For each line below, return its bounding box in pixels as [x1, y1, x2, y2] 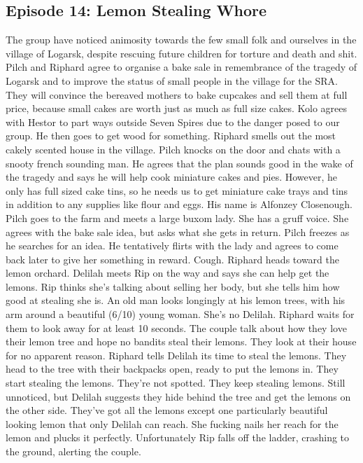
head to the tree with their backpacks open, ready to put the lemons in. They [6, 361, 339, 376]
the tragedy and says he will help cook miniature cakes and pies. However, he [6, 170, 338, 184]
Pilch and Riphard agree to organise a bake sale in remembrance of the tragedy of [6, 60, 357, 74]
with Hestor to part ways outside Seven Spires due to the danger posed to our [6, 114, 340, 129]
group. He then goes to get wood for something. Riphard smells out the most [6, 128, 336, 143]
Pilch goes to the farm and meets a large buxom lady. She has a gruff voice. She [6, 210, 349, 225]
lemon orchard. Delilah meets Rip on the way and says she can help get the [6, 265, 329, 280]
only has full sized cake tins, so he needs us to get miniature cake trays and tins [6, 183, 348, 198]
